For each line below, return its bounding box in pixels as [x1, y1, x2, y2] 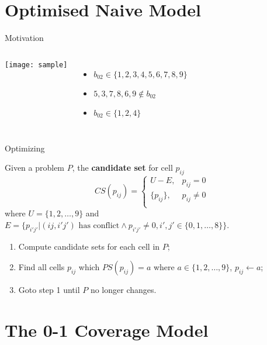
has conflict [78, 221, 120, 230]
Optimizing [5, 142, 45, 154]
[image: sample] [5, 60, 68, 69]
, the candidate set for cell [72, 161, 173, 174]
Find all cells [18, 261, 65, 273]
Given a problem [5, 161, 65, 174]
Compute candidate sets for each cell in [18, 240, 160, 252]
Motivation [5, 32, 44, 44]
